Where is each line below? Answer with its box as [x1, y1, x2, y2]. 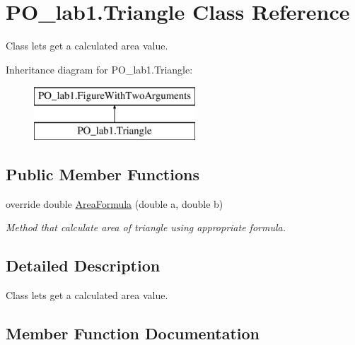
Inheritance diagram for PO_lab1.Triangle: [6, 62, 193, 76]
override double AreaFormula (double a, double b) [6, 196, 223, 211]
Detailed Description [6, 255, 161, 276]
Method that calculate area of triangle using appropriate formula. [6, 220, 286, 235]
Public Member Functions [6, 163, 199, 185]
